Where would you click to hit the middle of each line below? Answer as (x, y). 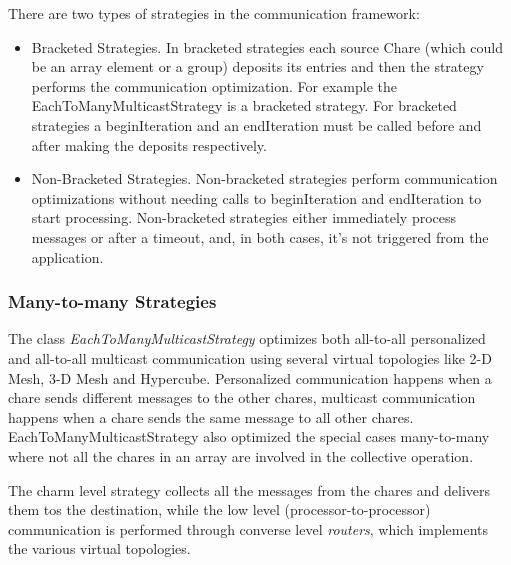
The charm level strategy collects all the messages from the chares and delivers (249, 489)
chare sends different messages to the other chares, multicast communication (242, 397)
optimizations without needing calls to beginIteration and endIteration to (256, 197)
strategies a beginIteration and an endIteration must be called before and (256, 124)
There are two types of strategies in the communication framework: (214, 13)
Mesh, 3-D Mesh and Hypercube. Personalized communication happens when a (250, 377)
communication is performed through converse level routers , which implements (248, 528)
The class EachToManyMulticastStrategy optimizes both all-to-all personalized (247, 338)
